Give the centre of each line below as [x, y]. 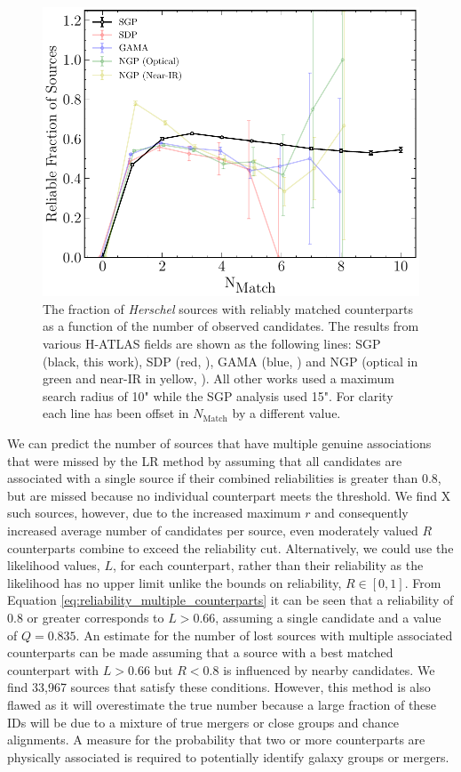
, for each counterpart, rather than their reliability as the [268, 565]
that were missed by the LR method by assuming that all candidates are [205, 460]
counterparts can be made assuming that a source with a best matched [200, 652]
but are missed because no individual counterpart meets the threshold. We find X [229, 495]
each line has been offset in [116, 413]
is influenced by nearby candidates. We [329, 669]
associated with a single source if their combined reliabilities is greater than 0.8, [224, 478]
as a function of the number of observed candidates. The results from [231, 326]
